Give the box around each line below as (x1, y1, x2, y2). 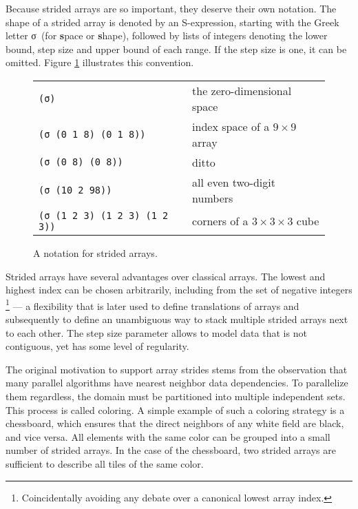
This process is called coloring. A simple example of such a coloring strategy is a (6, 402, 345, 417)
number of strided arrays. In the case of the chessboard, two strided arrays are (6, 443, 336, 457)
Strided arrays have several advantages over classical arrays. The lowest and (6, 269, 326, 283)
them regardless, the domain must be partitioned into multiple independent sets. (6, 388, 346, 403)
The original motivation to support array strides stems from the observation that (6, 362, 348, 376)
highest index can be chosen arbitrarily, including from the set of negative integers (6, 282, 352, 297)
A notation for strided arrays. (33, 245, 158, 260)
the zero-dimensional (192, 82, 292, 98)
